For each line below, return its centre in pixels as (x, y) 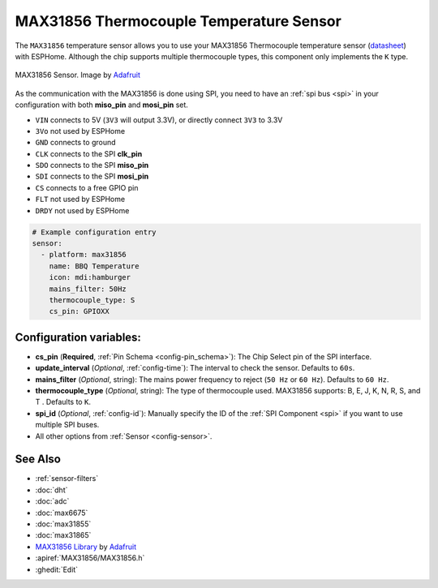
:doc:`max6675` (62, 513)
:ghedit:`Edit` (57, 569)
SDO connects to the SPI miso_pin (92, 165)
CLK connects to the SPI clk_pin (89, 153)
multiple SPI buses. (67, 425)
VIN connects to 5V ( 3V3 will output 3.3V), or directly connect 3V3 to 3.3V (159, 120)
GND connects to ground (76, 143)
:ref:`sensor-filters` (67, 479)
